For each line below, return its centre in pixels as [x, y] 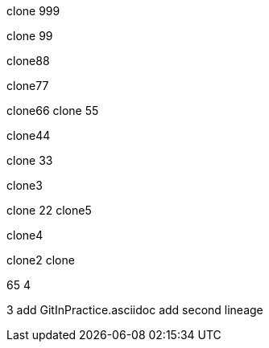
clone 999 [33, 11]
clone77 [28, 86]
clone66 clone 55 [53, 111]
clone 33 [30, 160]
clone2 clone [41, 260]
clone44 [29, 135]
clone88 [28, 61]
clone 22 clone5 [49, 210]
